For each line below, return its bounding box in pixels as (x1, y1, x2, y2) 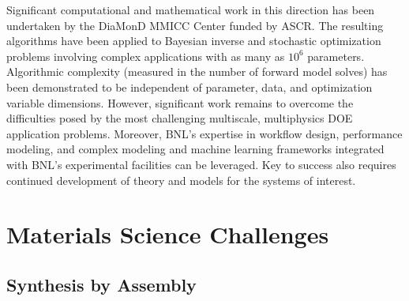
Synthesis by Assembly (6, 272, 197, 296)
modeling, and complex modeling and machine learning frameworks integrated (6, 141, 385, 157)
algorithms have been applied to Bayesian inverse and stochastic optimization (6, 32, 381, 49)
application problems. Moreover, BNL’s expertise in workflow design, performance (6, 125, 403, 141)
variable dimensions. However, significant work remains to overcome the (6, 94, 354, 111)
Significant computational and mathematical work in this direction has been (6, 2, 375, 17)
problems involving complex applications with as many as (6, 47, 285, 64)
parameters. (307, 47, 365, 64)
